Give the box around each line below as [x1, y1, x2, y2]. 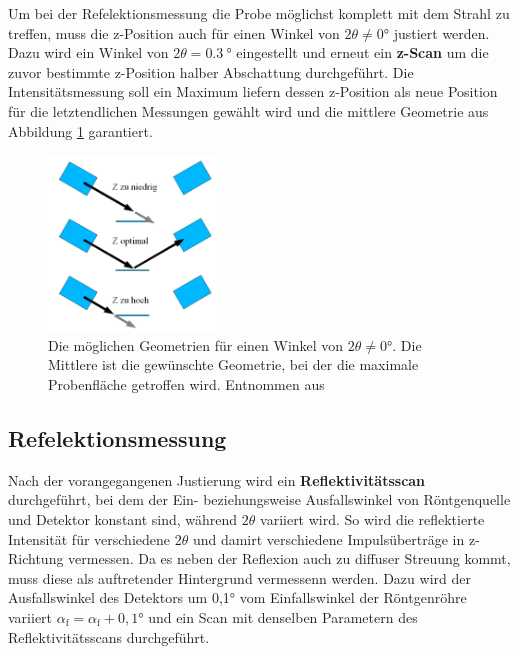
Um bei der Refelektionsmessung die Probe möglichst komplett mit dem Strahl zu [8, 3, 510, 23]
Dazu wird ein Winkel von [8, 42, 169, 63]
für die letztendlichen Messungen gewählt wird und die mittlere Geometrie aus [8, 100, 489, 121]
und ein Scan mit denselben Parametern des [148, 606, 418, 627]
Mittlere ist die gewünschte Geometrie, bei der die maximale [48, 354, 419, 375]
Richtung [8, 548, 64, 569]
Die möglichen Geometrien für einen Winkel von [48, 334, 344, 355]
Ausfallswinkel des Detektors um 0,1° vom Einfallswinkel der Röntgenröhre [8, 587, 467, 608]
